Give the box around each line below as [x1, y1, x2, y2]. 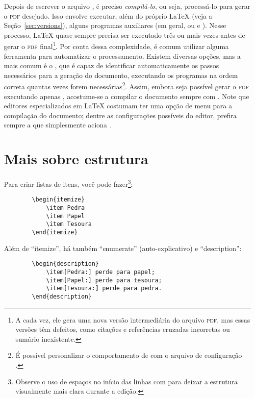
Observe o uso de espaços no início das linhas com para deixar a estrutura [15, 376, 238, 386]
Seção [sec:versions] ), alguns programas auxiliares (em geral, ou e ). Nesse [4, 20, 226, 30]
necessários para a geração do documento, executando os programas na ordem [4, 70, 238, 80]
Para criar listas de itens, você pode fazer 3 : [4, 177, 133, 189]
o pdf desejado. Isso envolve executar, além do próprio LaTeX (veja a [4, 10, 212, 21]
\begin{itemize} [32, 196, 85, 203]
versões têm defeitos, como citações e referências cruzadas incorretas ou [15, 324, 230, 334]
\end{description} [32, 293, 92, 300]
